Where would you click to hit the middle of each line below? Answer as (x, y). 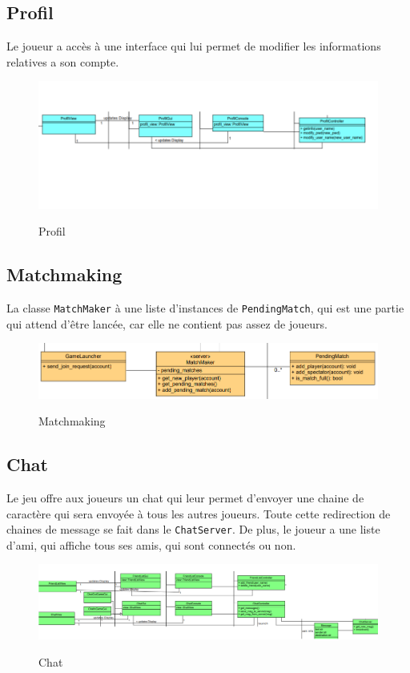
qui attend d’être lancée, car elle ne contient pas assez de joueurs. (167, 323)
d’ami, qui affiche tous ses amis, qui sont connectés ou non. (151, 544)
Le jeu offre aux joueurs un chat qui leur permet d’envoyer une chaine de (185, 498)
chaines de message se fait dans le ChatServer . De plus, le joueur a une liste (193, 529)
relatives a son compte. (63, 61)
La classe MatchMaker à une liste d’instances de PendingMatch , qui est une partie (205, 308)
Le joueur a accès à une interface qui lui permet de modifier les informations (194, 46)
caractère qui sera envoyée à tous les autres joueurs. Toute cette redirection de (199, 513)
